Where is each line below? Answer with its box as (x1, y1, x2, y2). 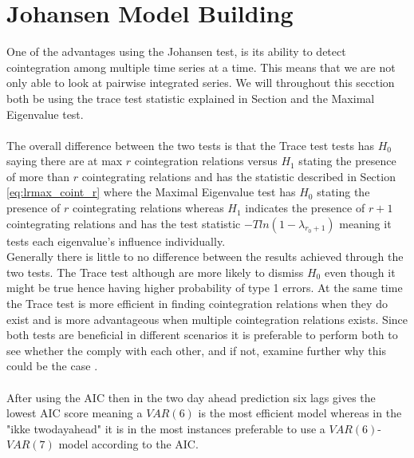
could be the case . (6, 357, 98, 374)
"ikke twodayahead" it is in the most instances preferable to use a (6, 420, 325, 436)
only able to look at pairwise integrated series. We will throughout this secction (6, 74, 395, 91)
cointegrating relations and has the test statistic (6, 215, 241, 231)
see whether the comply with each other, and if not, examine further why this (6, 342, 386, 358)
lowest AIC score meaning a (6, 405, 143, 421)
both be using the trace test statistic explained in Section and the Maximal (6, 89, 375, 106)
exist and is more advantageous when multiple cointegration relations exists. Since (6, 310, 408, 327)
